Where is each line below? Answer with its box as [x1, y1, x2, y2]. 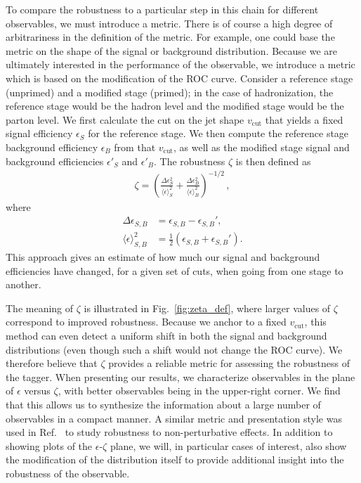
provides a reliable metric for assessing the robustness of [108, 356, 350, 371]
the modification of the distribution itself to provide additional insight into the [6, 452, 344, 467]
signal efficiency [6, 126, 73, 141]
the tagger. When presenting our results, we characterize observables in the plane [6, 369, 355, 384]
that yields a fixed [265, 112, 343, 127]
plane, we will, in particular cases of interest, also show [110, 438, 347, 453]
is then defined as [235, 153, 311, 168]
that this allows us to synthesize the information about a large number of [6, 397, 321, 411]
